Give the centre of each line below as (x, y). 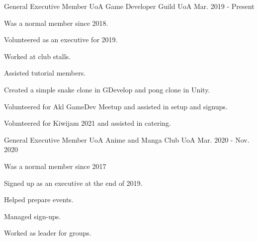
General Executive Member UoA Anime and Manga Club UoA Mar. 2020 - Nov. (127, 139)
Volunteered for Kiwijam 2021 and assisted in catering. (87, 123)
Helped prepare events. (39, 200)
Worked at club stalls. (37, 56)
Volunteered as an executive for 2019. (61, 40)
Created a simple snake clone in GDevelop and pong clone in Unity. (107, 89)
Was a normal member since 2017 (55, 166)
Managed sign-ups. (33, 216)
